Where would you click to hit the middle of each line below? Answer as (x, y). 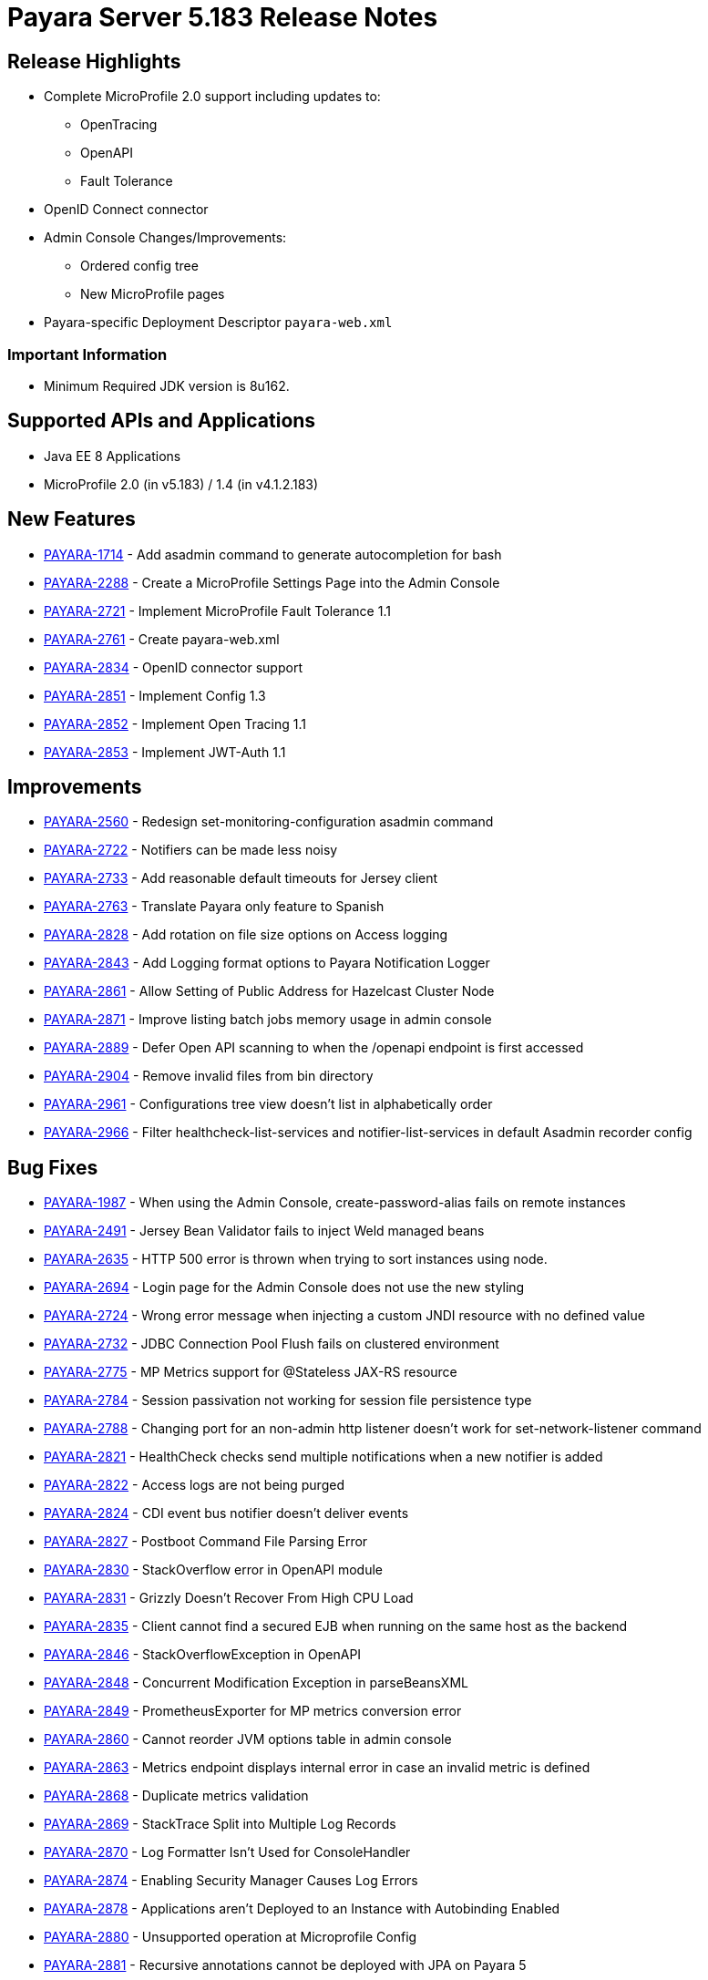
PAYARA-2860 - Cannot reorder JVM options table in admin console (248, 1739)
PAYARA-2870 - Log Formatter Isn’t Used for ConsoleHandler (227, 1852)
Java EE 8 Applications (113, 456)
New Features (72, 519)
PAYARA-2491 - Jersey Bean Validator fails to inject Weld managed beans (264, 1231)
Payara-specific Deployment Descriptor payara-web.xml (218, 323)
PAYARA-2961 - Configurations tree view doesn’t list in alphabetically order (268, 1104)
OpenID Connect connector (126, 210)
